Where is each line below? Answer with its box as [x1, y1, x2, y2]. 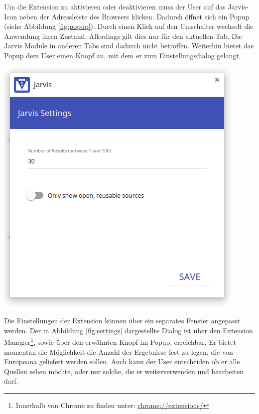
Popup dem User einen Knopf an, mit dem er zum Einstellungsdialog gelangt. [4, 50, 241, 60]
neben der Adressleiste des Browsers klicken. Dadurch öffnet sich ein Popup [19, 11, 250, 21]
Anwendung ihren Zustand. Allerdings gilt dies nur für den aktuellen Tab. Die [4, 30, 242, 41]
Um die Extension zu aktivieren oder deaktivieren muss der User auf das [4, 1, 226, 11]
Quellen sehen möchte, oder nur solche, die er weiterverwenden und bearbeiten [4, 366, 244, 376]
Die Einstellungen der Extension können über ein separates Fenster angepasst [4, 315, 241, 326]
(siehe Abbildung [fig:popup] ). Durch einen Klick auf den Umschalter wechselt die [4, 21, 254, 31]
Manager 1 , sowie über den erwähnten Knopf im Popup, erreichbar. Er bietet [4, 335, 236, 347]
